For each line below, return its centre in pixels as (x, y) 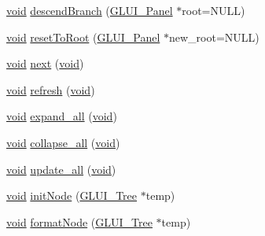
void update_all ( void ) (61, 169)
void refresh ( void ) (51, 89)
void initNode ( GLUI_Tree (72, 195)
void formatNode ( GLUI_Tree (79, 221)
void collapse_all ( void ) (63, 142)
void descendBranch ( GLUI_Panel (90, 10)
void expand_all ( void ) (62, 116)
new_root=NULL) (214, 37)
